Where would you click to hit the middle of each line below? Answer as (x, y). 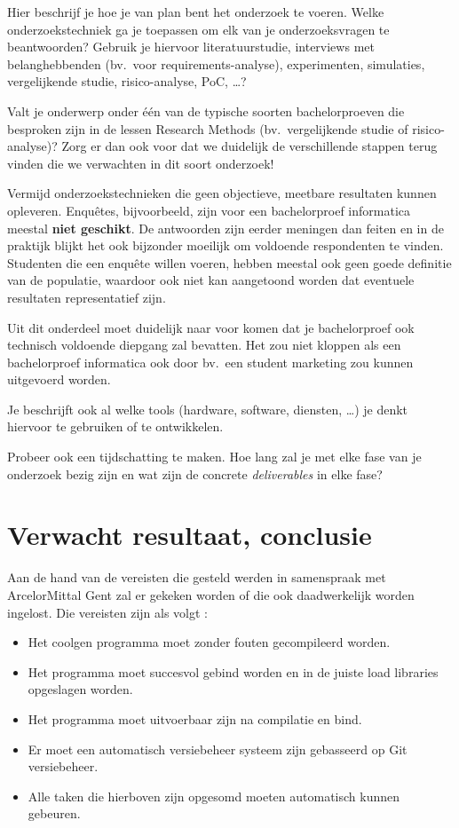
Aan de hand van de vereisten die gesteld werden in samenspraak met (197, 577)
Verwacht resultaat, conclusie (190, 535)
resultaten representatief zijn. (87, 297)
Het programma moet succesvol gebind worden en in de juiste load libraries (233, 671)
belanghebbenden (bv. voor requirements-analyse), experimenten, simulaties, (216, 63)
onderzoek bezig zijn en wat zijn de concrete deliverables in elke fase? (195, 473)
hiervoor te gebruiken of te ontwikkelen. (115, 426)
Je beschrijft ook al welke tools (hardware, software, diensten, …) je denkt (208, 409)
